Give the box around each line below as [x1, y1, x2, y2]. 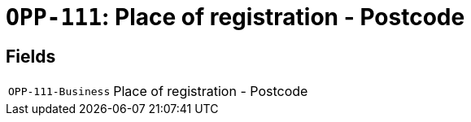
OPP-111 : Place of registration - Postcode [6, 3, 465, 31]
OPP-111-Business [8, 85, 111, 98]
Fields [6, 46, 56, 67]
